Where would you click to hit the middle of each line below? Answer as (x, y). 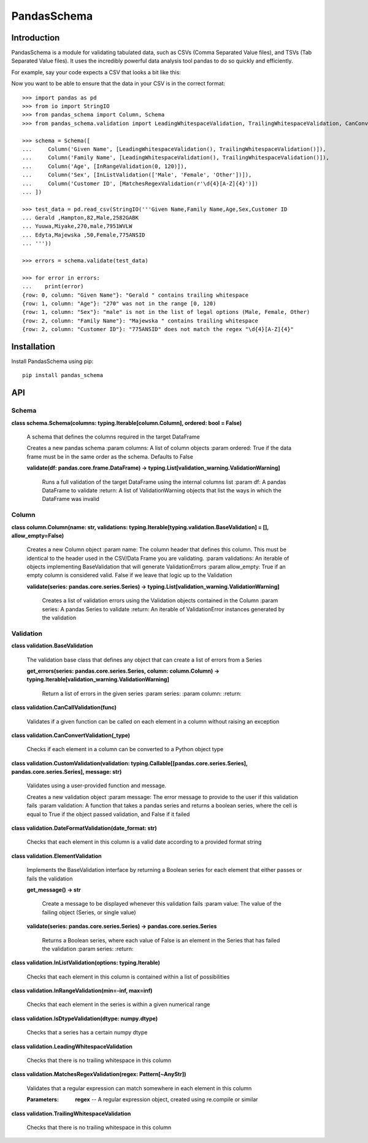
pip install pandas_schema (63, 375)
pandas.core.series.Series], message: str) (67, 772)
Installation (33, 346)
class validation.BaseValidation (52, 646)
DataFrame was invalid (71, 499)
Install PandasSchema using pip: (52, 361)
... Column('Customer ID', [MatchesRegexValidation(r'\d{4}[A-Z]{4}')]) (140, 183)
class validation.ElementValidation (57, 856)
